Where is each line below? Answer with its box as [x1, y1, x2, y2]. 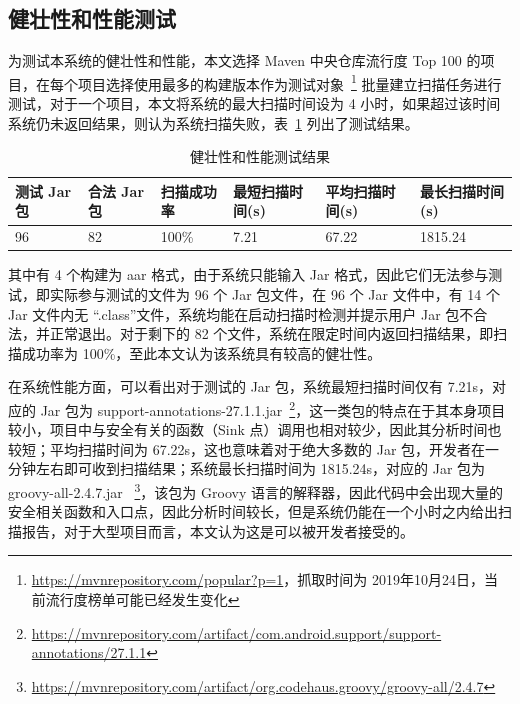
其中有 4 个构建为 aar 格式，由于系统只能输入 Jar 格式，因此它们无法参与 [8, 264, 489, 285]
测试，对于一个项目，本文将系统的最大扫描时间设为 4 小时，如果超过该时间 [8, 93, 501, 114]
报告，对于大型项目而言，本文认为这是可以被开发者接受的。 [21, 520, 414, 541]
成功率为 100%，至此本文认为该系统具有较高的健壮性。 [21, 342, 382, 363]
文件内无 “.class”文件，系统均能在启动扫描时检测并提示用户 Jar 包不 [32, 303, 474, 324]
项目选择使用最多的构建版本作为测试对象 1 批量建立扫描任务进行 [77, 70, 502, 94]
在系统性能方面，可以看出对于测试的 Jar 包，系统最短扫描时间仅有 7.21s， [8, 376, 493, 397]
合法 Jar [87, 180, 145, 201]
